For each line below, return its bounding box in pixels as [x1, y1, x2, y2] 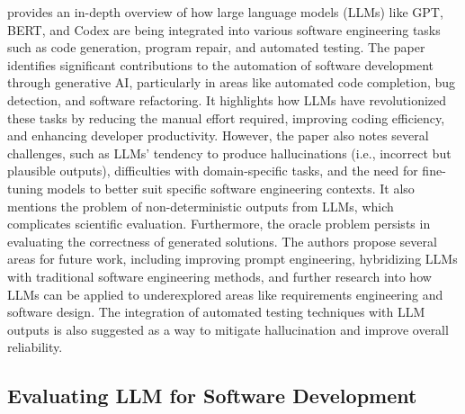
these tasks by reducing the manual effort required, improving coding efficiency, [7, 108, 445, 127]
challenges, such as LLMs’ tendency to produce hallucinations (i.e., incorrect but [7, 143, 452, 162]
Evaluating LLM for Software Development [7, 382, 417, 409]
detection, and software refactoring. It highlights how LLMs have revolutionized [7, 90, 447, 109]
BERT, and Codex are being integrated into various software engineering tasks [7, 20, 441, 39]
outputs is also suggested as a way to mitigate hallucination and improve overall [7, 319, 449, 338]
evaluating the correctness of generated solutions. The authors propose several [7, 231, 437, 250]
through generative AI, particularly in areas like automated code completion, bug [7, 73, 456, 92]
